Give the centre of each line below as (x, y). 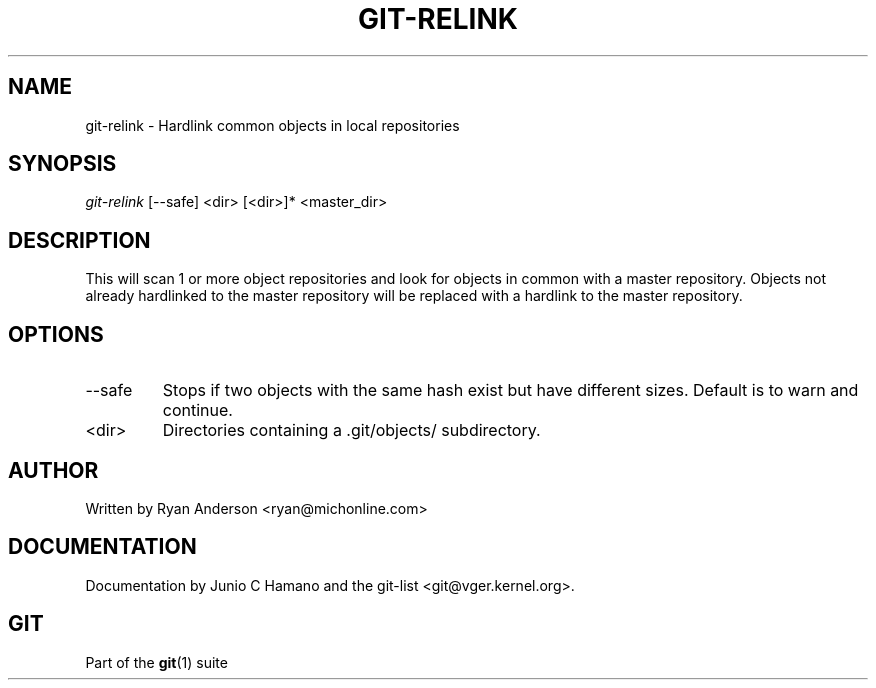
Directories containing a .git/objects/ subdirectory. (351, 430)
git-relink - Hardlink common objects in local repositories (272, 125)
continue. (197, 410)
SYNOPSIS (62, 164)
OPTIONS (56, 334)
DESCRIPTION (79, 240)
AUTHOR (53, 470)
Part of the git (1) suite (156, 662)
